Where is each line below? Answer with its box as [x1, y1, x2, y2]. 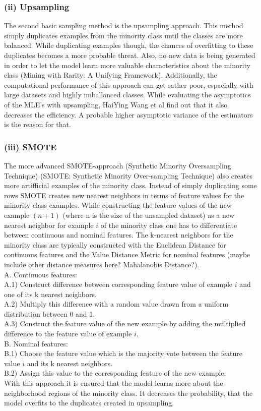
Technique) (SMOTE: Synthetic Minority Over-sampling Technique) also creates [4, 170, 252, 181]
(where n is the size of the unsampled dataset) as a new [62, 209, 235, 220]
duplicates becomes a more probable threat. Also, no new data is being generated [4, 50, 255, 60]
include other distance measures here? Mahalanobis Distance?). [4, 259, 200, 269]
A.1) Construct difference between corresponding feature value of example [4, 279, 232, 289]
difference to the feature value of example [4, 328, 132, 339]
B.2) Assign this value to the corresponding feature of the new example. [4, 368, 226, 378]
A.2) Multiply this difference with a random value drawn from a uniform [4, 299, 229, 309]
